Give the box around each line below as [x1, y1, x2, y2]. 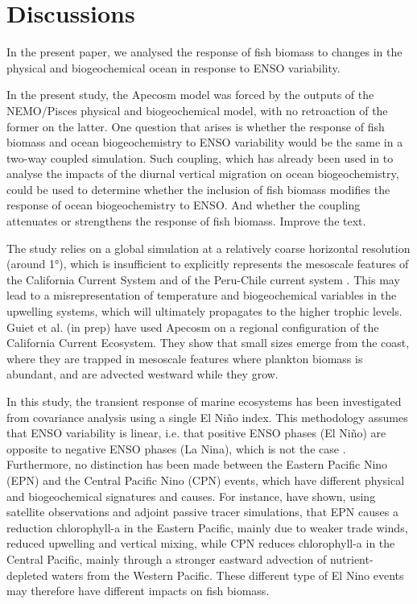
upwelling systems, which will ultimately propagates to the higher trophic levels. [6, 303, 403, 320]
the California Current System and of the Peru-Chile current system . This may [6, 271, 400, 288]
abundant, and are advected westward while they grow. [6, 366, 279, 383]
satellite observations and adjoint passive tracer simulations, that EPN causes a [6, 503, 398, 520]
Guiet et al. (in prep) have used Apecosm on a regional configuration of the [6, 318, 379, 335]
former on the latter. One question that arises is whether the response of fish [6, 118, 385, 134]
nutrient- [329, 550, 374, 567]
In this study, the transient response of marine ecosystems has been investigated [6, 393, 402, 409]
